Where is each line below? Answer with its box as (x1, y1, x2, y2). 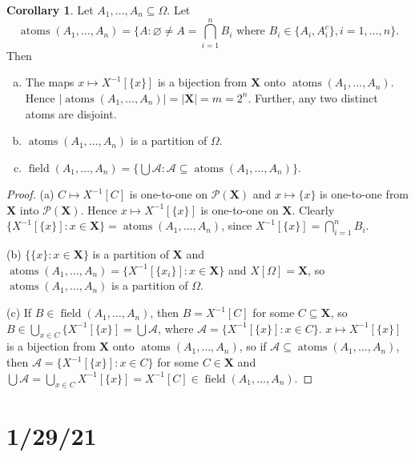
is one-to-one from (320, 186, 409, 202)
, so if (239, 338, 267, 355)
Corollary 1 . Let (6, 2, 94, 18)
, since (221, 217, 252, 234)
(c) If (6, 304, 32, 321)
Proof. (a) (6, 186, 54, 202)
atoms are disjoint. (25, 105, 117, 122)
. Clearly (292, 201, 335, 218)
